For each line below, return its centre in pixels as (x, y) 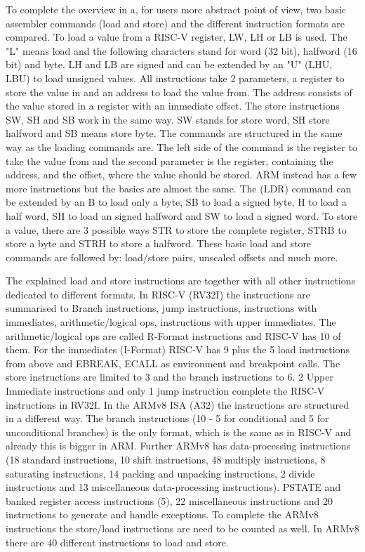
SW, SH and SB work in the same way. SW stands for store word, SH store (168, 119)
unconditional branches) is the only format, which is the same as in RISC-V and (179, 432)
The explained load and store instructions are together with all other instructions (181, 281)
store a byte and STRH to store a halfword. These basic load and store (159, 243)
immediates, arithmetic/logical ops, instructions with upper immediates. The (171, 322)
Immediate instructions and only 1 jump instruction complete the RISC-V (165, 391)
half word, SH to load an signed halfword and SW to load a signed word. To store (182, 215)
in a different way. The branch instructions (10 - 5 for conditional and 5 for (167, 418)
